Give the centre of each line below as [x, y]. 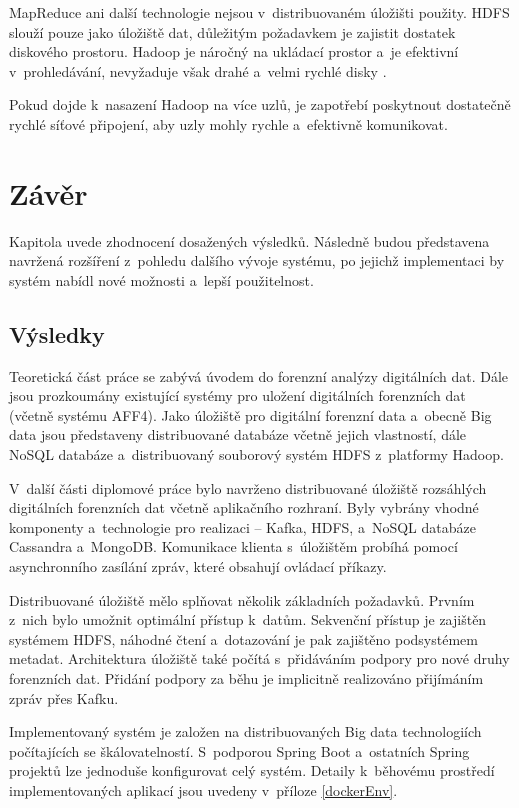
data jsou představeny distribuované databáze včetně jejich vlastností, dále [238, 434]
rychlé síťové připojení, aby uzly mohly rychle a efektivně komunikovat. [228, 123]
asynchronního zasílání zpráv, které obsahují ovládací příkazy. [198, 566]
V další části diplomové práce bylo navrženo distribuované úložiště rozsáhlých [248, 487]
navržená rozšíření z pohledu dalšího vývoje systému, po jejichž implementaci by [257, 260]
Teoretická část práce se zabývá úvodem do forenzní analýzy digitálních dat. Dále [258, 375]
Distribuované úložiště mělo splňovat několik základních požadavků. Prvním [242, 599]
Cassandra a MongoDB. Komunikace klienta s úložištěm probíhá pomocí [233, 546]
